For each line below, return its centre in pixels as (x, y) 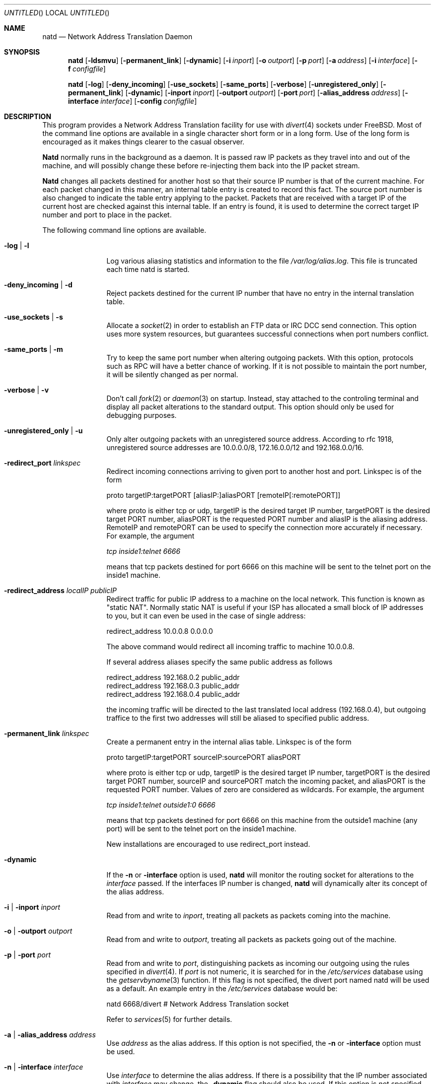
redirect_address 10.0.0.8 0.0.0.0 (160, 631)
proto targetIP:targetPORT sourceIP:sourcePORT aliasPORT (204, 757)
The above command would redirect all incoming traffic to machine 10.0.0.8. (230, 646)
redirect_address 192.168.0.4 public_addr (173, 694)
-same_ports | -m (34, 349)
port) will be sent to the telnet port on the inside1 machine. (201, 829)
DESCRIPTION (28, 116)
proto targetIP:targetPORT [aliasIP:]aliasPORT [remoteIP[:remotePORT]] (223, 495)
